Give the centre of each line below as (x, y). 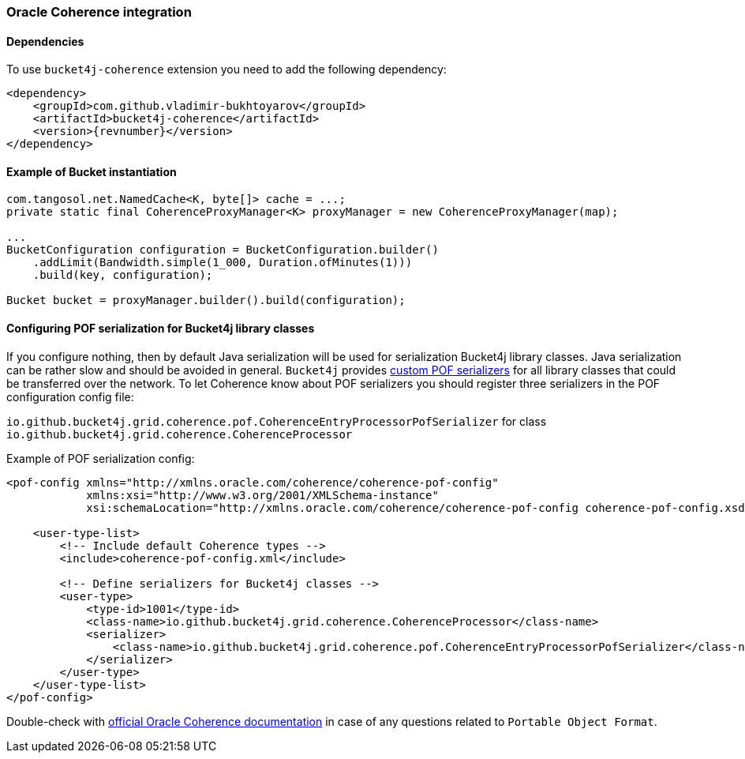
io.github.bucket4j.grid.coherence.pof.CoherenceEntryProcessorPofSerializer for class (277, 421)
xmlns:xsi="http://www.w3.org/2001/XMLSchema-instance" (262, 495)
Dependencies (45, 41)
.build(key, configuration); (123, 275)
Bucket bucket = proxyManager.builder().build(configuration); (206, 301)
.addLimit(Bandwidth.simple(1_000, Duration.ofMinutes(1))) (223, 263)
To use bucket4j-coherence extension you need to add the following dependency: (226, 70)
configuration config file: (70, 396)
